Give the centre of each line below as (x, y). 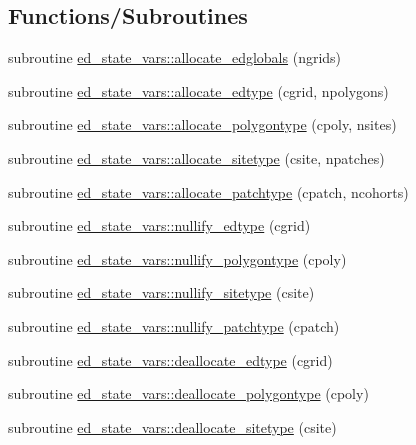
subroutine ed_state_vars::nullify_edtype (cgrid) (159, 225)
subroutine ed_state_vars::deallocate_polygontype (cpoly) (188, 393)
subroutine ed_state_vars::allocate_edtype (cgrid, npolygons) (198, 90)
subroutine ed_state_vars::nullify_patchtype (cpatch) (174, 325)
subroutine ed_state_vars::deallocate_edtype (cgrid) (170, 359)
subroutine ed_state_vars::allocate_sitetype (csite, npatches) (196, 157)
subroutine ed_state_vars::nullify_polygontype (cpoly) (177, 258)
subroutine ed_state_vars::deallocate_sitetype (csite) (172, 426)
